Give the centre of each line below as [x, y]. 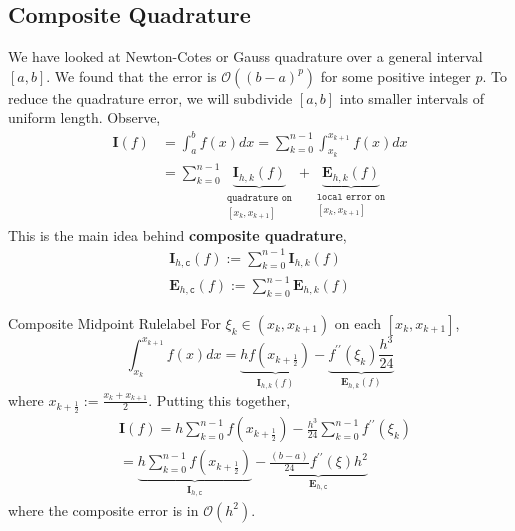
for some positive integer [395, 75]
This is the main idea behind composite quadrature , [177, 234]
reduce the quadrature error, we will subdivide [150, 97]
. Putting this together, [219, 399]
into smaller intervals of [411, 97]
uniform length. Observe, [84, 117]
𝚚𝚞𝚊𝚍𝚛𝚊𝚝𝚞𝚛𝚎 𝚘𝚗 [259, 197]
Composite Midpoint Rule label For [114, 322]
